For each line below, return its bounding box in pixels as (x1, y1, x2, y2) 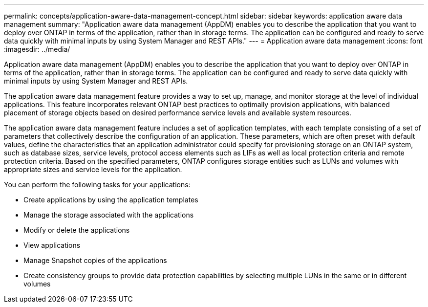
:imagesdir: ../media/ (4, 45, 70, 53)
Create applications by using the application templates (23, 196, 198, 204)
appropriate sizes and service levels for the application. (4, 165, 182, 174)
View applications (23, 241, 81, 249)
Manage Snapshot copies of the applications (23, 256, 167, 264)
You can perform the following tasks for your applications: (4, 180, 191, 189)
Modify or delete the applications (23, 226, 130, 234)
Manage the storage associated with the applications (23, 211, 194, 219)
